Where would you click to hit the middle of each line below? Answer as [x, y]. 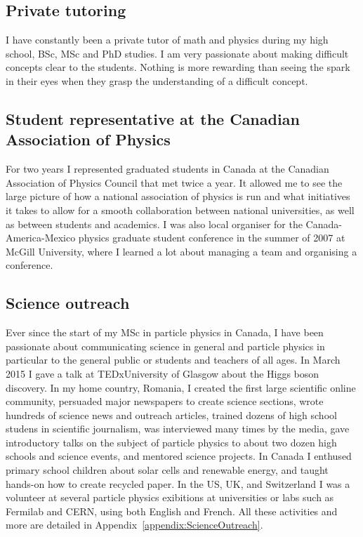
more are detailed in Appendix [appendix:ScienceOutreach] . [134, 525]
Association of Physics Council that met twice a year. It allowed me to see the [174, 182]
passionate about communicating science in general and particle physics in [165, 346]
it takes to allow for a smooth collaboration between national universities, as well [180, 210]
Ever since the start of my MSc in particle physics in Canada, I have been [165, 332]
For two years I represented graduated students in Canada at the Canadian [167, 169]
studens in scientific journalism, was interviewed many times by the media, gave [178, 429]
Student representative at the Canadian [153, 118]
